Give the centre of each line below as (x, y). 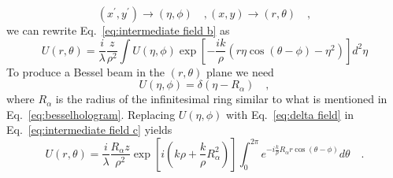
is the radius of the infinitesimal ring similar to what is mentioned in (221, 99)
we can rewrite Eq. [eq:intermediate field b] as (118, 30)
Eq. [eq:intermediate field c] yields (89, 130)
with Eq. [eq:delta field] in (290, 114)
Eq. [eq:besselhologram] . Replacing (91, 114)
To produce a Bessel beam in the (86, 71)
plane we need (240, 71)
